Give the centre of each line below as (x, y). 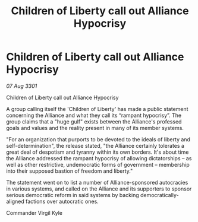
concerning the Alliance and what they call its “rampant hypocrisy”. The (94, 115)
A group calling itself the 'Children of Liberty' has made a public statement (97, 109)
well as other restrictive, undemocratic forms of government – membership (98, 164)
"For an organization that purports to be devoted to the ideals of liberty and (98, 139)
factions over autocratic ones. (62, 201)
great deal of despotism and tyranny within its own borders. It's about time (98, 152)
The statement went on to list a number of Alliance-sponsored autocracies (97, 182)
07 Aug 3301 (22, 86)
